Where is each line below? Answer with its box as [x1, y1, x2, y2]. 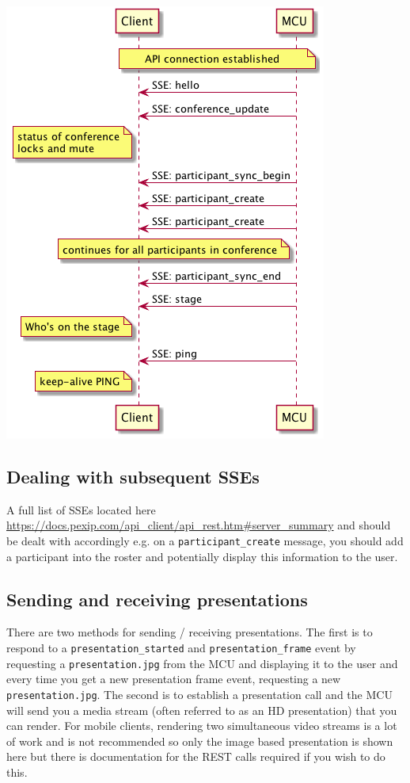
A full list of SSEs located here [6, 501, 156, 518]
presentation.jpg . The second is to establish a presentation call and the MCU [6, 686, 393, 702]
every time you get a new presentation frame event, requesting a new [6, 670, 341, 687]
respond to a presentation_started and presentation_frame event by [6, 640, 356, 656]
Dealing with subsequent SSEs [6, 464, 260, 488]
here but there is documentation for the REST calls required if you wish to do [6, 748, 385, 765]
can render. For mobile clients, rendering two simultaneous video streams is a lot [6, 717, 397, 734]
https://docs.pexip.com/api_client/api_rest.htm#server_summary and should [6, 517, 391, 533]
